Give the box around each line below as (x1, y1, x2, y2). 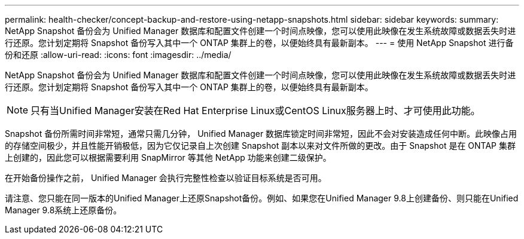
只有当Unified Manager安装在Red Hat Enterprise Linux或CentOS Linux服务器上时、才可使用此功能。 (31, 105, 480, 117)
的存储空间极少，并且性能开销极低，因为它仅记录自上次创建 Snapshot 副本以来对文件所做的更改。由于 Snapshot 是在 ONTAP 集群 (5, 140, 516, 151)
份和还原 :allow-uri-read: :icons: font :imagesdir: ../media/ (5, 50, 231, 60)
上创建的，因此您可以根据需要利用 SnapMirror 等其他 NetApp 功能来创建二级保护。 (5, 152, 331, 163)
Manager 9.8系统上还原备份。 (5, 205, 122, 215)
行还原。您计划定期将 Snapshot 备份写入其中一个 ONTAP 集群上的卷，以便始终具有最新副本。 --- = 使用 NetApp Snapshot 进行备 (5, 38, 514, 48)
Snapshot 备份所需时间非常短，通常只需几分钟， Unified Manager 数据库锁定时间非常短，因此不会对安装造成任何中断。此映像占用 (5, 128, 517, 139)
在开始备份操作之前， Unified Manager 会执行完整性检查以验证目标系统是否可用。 (5, 173, 327, 183)
